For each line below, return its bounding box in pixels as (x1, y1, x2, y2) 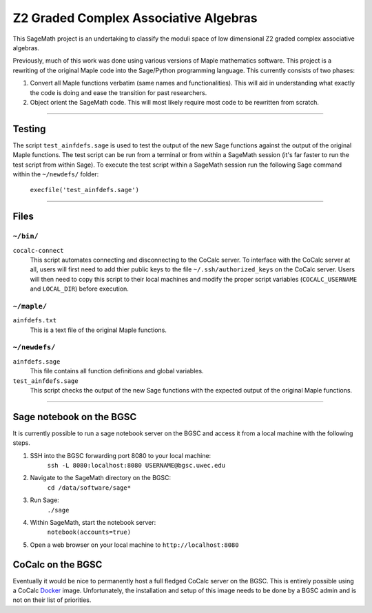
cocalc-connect (12, 247, 65, 254)
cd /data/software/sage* (47, 484, 131, 492)
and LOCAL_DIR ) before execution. (30, 284, 129, 293)
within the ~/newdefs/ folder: (12, 169, 99, 178)
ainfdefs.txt (12, 317, 57, 324)
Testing (12, 123, 46, 134)
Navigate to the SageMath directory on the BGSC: (30, 474, 172, 482)
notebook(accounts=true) (47, 528, 131, 537)
